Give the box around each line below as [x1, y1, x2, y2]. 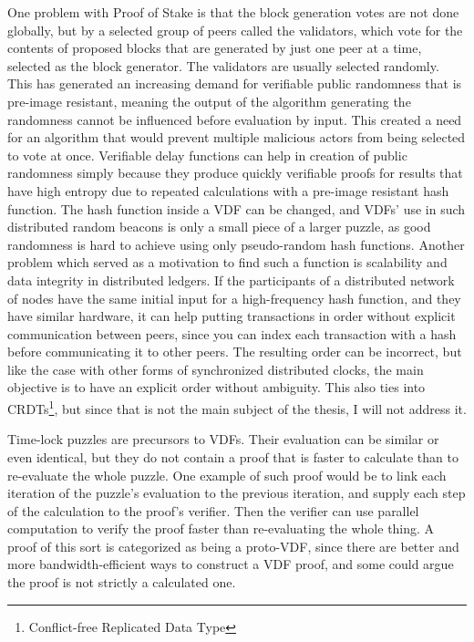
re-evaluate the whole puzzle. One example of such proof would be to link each [7, 465, 447, 484]
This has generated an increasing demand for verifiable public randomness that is [7, 74, 462, 93]
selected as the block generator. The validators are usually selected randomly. [7, 56, 439, 75]
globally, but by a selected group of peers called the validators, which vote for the [7, 20, 463, 39]
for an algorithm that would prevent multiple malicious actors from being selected [7, 128, 466, 147]
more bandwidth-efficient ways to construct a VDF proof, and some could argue [7, 554, 454, 574]
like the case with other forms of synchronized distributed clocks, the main [7, 359, 424, 378]
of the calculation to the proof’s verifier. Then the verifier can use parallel [7, 501, 419, 520]
